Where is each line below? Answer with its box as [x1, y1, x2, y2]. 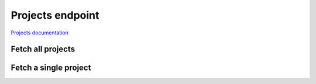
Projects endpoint [11, 9, 99, 22]
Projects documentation [11, 29, 68, 36]
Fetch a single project [11, 63, 91, 73]
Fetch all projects [11, 44, 75, 54]
